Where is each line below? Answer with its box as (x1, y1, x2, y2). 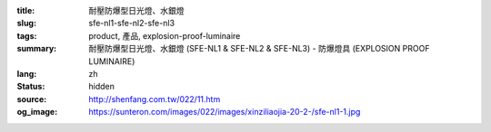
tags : (16, 30, 37, 41)
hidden (88, 81, 115, 92)
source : (16, 93, 47, 104)
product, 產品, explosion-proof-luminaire (88, 30, 241, 41)
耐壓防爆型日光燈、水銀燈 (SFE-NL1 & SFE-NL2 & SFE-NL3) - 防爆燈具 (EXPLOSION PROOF (88, 43, 430, 54)
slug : (16, 18, 36, 29)
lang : (16, 68, 37, 79)
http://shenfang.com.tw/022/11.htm (88, 93, 221, 104)
